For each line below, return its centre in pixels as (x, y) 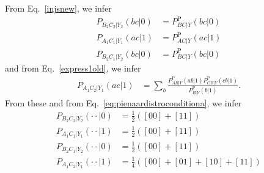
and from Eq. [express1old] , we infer (73, 68)
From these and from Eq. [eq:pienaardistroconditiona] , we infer (123, 102)
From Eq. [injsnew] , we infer (58, 8)
